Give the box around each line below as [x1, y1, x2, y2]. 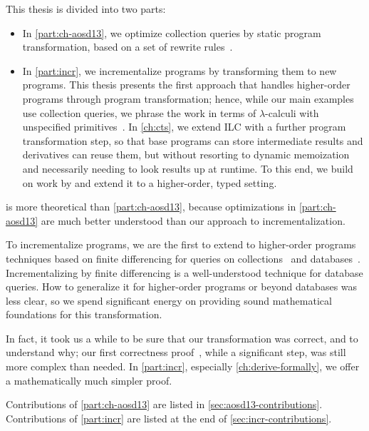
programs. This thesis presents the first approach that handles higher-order [22, 77, 350, 92]
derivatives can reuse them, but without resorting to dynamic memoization [22, 147, 350, 162]
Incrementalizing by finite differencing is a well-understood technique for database [6, 265, 363, 280]
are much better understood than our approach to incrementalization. [41, 213, 345, 228]
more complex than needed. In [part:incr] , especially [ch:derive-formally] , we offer [6, 359, 360, 374]
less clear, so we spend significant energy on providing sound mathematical [6, 293, 332, 308]
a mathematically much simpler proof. [6, 372, 172, 387]
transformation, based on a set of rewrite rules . [22, 39, 233, 54]
